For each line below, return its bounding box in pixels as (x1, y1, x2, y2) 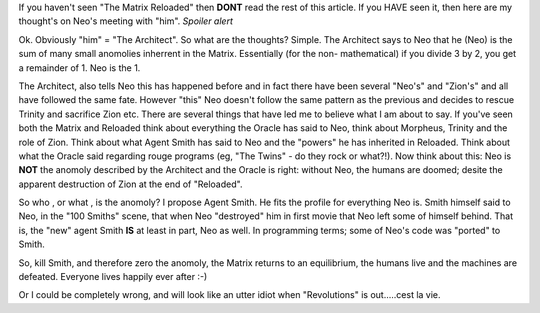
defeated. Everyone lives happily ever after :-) (18, 271, 208, 283)
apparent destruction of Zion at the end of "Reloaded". (18, 178, 243, 190)
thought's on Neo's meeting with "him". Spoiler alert (18, 15, 234, 27)
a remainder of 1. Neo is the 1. (18, 61, 141, 74)
